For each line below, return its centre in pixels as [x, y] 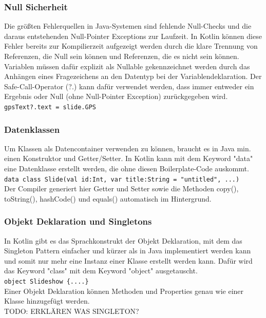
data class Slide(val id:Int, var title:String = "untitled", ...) [122, 179]
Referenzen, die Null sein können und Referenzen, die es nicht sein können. [122, 56]
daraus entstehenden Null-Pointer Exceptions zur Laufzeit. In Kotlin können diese [133, 36]
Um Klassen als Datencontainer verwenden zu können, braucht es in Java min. [128, 148]
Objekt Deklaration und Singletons [78, 221]
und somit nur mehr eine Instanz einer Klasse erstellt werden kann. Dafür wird [128, 260]
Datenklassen [32, 129]
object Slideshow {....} [46, 282]
